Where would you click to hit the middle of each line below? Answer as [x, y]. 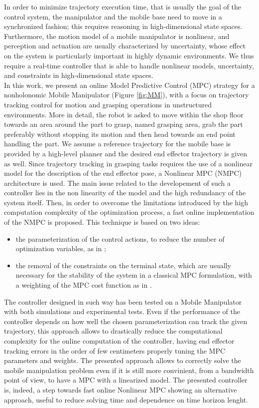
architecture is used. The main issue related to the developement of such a [118, 183]
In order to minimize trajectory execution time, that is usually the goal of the [123, 6]
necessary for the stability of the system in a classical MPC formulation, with [134, 275]
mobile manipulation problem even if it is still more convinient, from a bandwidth [129, 370]
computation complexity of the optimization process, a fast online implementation [129, 212]
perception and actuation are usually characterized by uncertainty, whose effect [125, 46]
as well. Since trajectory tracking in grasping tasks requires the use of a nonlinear [128, 163]
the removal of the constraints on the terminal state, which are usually [123, 265]
